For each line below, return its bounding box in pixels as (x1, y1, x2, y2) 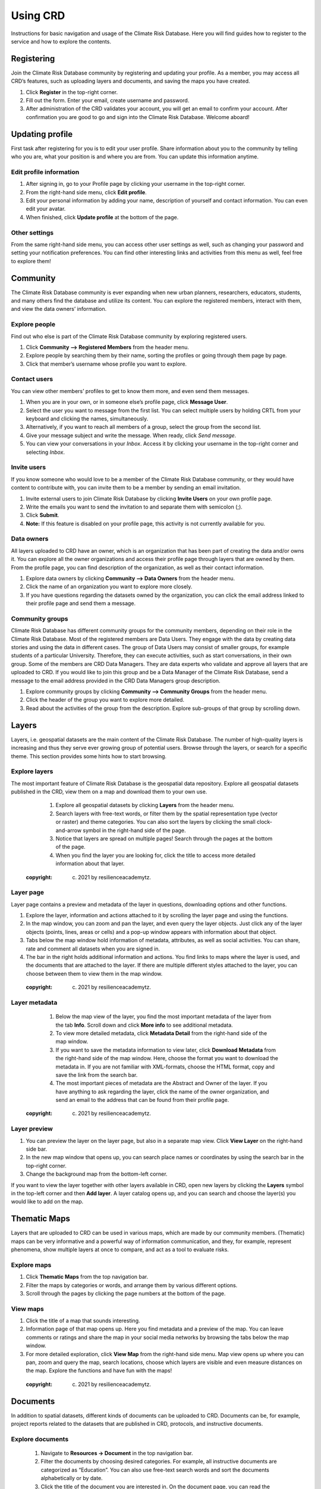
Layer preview (11, 1124, 53, 1133)
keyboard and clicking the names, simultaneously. (26, 415, 149, 422)
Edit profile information (11, 167, 80, 176)
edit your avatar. (26, 205, 66, 213)
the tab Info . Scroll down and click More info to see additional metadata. (55, 1021, 233, 1029)
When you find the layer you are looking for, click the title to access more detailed (55, 852, 256, 859)
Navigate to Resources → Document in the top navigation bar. (40, 1450, 193, 1457)
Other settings (11, 228, 53, 236)
